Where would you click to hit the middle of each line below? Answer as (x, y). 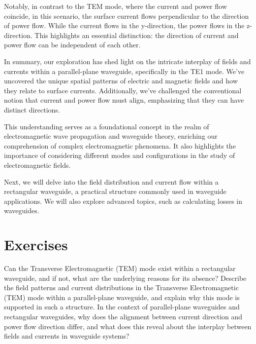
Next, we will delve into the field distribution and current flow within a (111, 181)
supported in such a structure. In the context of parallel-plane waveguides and (122, 307)
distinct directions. (32, 109)
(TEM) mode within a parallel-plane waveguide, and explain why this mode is (122, 297)
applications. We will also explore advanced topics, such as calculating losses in (123, 201)
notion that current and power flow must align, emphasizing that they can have (124, 100)
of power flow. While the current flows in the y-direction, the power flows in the (124, 25)
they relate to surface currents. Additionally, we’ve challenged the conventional (123, 90)
